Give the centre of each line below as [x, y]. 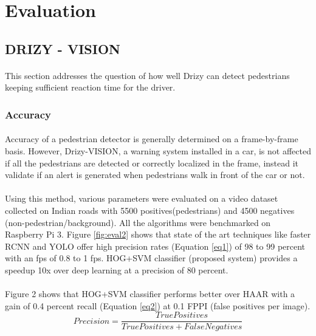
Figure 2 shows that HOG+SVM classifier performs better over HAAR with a [150, 294]
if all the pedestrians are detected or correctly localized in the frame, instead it [152, 163]
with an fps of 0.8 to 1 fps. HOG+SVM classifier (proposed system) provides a [151, 258]
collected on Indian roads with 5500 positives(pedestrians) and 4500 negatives [150, 210]
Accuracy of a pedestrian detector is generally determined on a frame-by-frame [152, 139]
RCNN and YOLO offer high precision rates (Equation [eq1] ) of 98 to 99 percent [155, 246]
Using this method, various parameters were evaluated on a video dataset [142, 198]
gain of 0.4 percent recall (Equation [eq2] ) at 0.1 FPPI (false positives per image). [158, 305]
